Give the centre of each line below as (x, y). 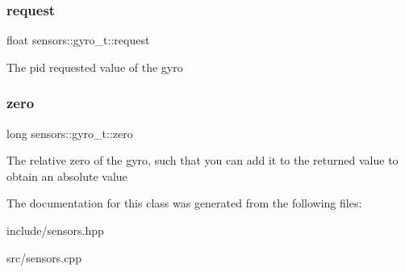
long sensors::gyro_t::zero (70, 133)
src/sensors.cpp (44, 257)
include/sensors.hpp (55, 230)
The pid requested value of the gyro (95, 67)
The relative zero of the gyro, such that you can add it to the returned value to (202, 160)
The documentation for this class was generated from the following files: (184, 203)
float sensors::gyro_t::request (78, 40)
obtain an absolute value (67, 176)
